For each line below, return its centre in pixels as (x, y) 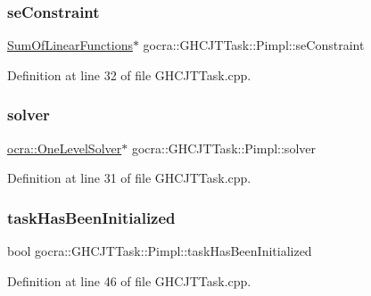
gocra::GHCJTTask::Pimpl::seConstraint (254, 45)
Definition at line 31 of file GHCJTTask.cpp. (129, 178)
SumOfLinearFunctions (70, 45)
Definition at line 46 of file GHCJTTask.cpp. (129, 280)
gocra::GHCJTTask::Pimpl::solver (223, 148)
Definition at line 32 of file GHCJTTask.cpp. (129, 74)
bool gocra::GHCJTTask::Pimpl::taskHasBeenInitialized (160, 251)
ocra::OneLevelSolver (65, 148)
